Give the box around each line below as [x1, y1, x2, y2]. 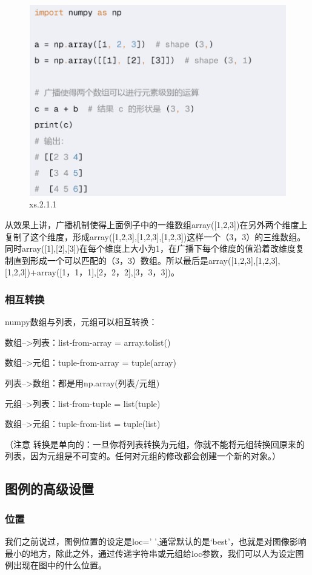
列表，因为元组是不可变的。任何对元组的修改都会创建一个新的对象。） [5, 449, 280, 462]
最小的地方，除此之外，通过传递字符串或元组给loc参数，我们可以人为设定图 [5, 546, 304, 559]
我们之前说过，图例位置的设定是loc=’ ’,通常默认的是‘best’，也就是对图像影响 [5, 534, 307, 547]
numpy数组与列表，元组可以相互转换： [5, 315, 158, 328]
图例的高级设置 [5, 479, 94, 498]
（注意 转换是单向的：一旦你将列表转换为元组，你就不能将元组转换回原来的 [5, 437, 305, 450]
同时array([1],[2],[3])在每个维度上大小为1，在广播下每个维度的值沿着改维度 [5, 242, 296, 255]
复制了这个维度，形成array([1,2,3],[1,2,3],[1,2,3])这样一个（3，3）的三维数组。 [5, 230, 306, 243]
